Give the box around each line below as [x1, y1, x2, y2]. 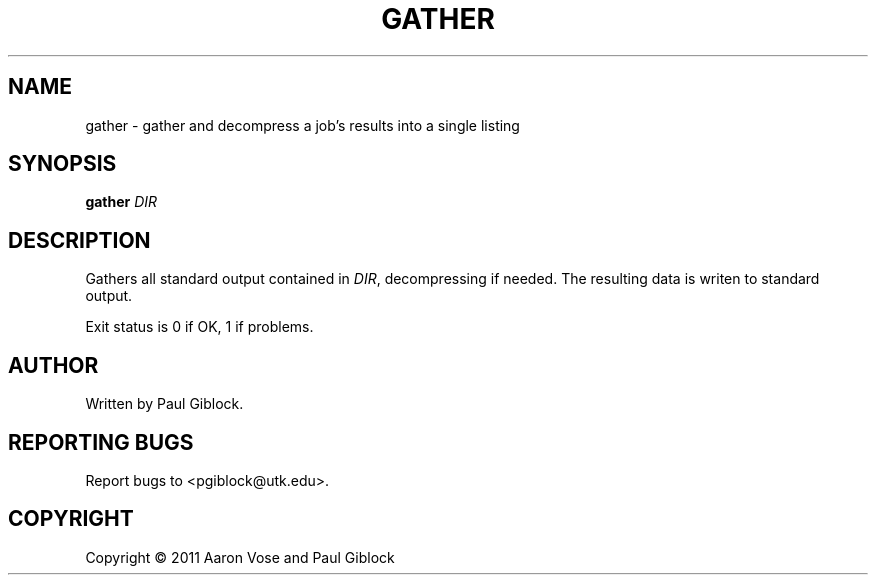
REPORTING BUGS [8, 429, 194, 455]
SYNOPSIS [8, 151, 117, 177]
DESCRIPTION [8, 227, 151, 253]
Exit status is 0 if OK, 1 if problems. [85, 318, 314, 336]
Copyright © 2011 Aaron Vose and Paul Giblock [85, 548, 395, 566]
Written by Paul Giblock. [85, 395, 244, 413]
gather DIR [85, 193, 158, 211]
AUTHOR [8, 352, 99, 378]
